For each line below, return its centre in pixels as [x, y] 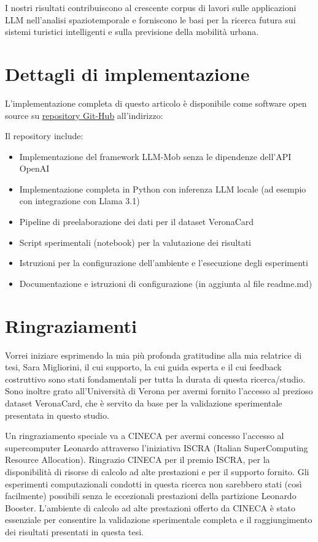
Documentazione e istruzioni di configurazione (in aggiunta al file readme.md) [166, 283]
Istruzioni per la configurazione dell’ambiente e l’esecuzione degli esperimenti [164, 263]
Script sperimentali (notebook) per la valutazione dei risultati [135, 242]
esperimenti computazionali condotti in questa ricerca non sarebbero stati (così [153, 483]
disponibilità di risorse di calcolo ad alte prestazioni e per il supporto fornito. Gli [157, 471]
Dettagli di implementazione [127, 73]
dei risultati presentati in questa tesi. [74, 531]
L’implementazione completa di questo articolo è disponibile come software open [156, 103]
